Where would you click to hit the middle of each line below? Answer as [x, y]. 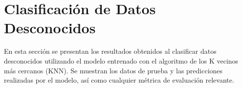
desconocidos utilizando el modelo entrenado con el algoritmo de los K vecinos [121, 60]
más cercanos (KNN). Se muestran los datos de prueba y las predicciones [113, 70]
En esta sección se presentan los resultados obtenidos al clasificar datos [110, 51]
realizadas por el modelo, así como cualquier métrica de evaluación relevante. [119, 80]
